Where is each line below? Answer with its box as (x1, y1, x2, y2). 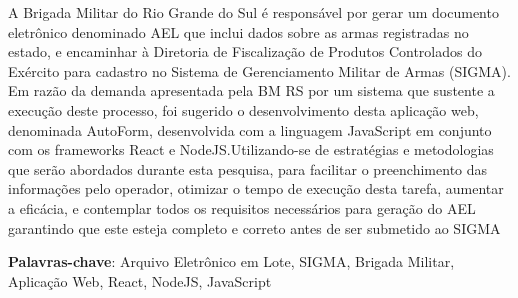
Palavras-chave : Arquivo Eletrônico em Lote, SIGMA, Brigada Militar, (8, 251, 455, 272)
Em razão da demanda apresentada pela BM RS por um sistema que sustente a (8, 80, 495, 101)
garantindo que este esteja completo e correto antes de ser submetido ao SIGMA (8, 217, 501, 238)
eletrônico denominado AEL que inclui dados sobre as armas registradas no (8, 21, 469, 42)
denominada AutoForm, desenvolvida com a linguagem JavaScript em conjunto (8, 119, 492, 140)
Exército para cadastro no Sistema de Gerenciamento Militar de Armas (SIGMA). (8, 60, 511, 81)
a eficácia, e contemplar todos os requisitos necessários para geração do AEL (8, 197, 476, 218)
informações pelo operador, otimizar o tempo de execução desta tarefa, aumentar (8, 178, 504, 199)
